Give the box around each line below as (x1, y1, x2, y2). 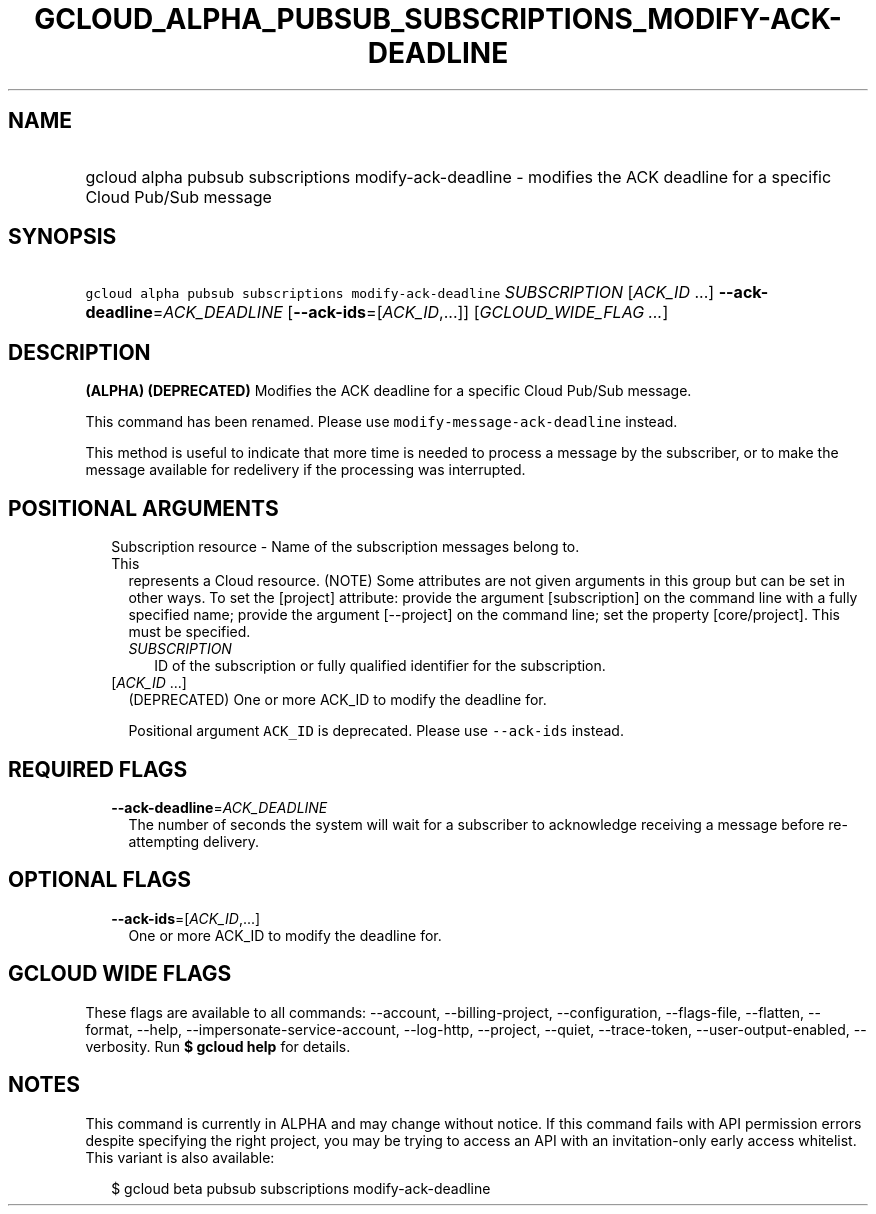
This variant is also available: (85, 1148, 275, 1166)
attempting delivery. (128, 832, 260, 850)
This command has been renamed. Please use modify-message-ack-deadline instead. (85, 413, 678, 431)
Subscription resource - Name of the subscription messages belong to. (111, 538, 580, 556)
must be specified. (128, 623, 251, 641)
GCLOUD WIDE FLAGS (8, 961, 232, 987)
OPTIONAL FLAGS (8, 867, 191, 893)
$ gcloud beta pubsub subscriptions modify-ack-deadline (111, 1179, 491, 1197)
